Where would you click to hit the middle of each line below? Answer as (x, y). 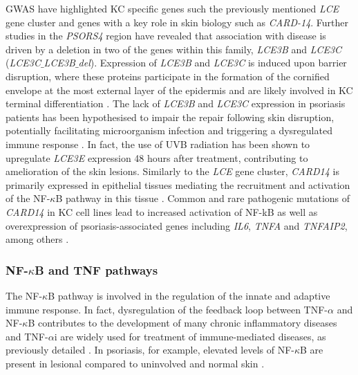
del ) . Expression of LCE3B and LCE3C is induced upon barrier (213, 63)
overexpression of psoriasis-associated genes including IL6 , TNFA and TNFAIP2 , (177, 225)
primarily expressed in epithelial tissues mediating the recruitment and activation (178, 184)
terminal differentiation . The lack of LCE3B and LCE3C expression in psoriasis (176, 103)
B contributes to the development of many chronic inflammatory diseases (182, 323)
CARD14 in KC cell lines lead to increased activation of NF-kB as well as (162, 211)
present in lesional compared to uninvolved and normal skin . (135, 363)
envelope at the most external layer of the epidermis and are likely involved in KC (179, 90)
